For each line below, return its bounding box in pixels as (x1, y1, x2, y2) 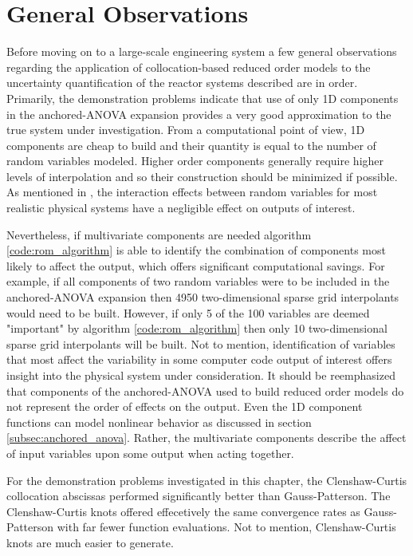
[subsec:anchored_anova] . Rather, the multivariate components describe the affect (6, 429, 407, 446)
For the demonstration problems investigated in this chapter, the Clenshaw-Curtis (6, 471, 407, 488)
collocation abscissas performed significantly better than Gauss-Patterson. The (6, 487, 391, 504)
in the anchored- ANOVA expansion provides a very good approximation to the (6, 105, 391, 122)
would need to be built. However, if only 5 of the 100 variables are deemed (6, 304, 370, 321)
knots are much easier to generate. (6, 534, 174, 550)
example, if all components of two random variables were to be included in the (6, 273, 390, 290)
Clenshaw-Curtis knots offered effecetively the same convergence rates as (6, 503, 360, 519)
